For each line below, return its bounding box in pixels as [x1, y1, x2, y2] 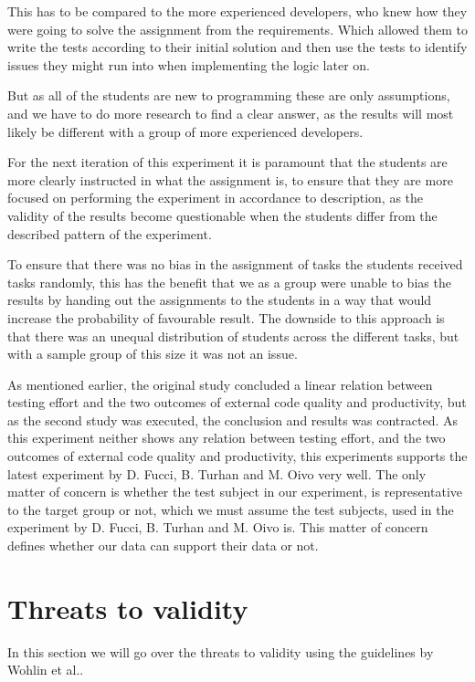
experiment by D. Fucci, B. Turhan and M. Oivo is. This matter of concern [7, 518, 428, 537]
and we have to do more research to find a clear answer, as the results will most [7, 103, 454, 122]
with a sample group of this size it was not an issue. [7, 344, 298, 363]
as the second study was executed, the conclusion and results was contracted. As [7, 410, 459, 429]
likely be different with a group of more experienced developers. [7, 121, 364, 141]
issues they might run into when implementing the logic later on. [7, 55, 370, 74]
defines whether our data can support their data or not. [7, 536, 319, 555]
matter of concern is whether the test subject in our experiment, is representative [7, 482, 463, 501]
